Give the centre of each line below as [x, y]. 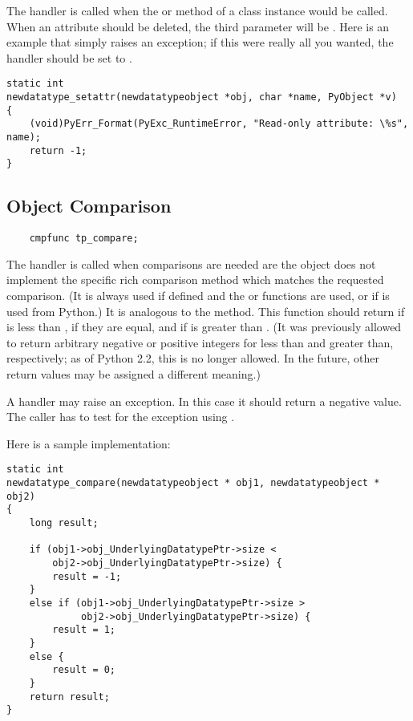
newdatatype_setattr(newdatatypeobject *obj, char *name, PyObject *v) [202, 97]
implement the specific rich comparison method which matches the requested [195, 279]
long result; [64, 523]
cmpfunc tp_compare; [84, 239]
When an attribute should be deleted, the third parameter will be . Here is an [198, 26]
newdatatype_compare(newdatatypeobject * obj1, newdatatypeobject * [193, 483]
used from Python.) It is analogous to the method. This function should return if [206, 311]
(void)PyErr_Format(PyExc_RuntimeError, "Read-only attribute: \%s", [219, 124]
